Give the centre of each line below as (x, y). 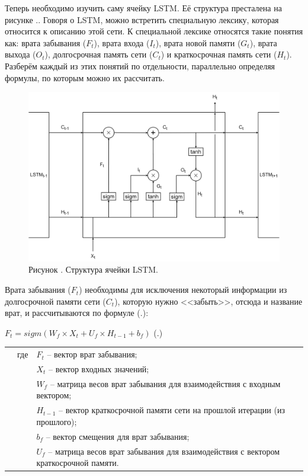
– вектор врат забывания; (92, 354)
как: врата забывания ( (46, 42)
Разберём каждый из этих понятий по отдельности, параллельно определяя (140, 66)
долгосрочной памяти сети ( (55, 301)
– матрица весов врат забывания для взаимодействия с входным (165, 383)
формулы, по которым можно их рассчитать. (85, 77)
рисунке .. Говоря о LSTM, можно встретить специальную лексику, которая (142, 19)
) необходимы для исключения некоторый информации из (183, 290)
